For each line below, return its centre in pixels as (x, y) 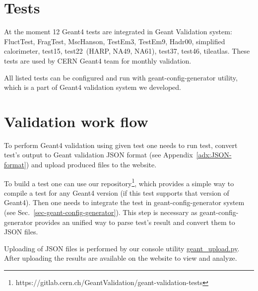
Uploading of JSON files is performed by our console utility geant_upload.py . (122, 248)
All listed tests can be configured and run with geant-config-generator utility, (121, 77)
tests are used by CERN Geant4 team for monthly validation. (98, 60)
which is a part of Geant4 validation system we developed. (93, 87)
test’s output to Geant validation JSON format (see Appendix (98, 155)
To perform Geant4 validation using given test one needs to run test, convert (121, 145)
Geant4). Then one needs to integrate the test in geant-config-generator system (124, 202)
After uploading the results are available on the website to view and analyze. (121, 258)
